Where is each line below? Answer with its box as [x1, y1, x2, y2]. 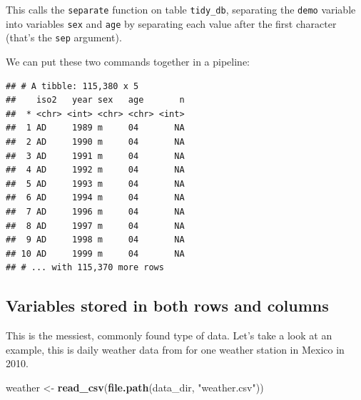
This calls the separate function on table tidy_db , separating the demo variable [6, 2, 356, 16]
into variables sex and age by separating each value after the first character [6, 16, 337, 31]
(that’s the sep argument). [6, 30, 122, 45]
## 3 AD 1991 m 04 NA [6, 150, 185, 161]
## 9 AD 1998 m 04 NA [6, 235, 185, 245]
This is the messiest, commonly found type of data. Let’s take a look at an [6, 328, 332, 343]
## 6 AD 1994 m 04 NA [6, 193, 185, 203]
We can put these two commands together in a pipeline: [6, 53, 250, 68]
